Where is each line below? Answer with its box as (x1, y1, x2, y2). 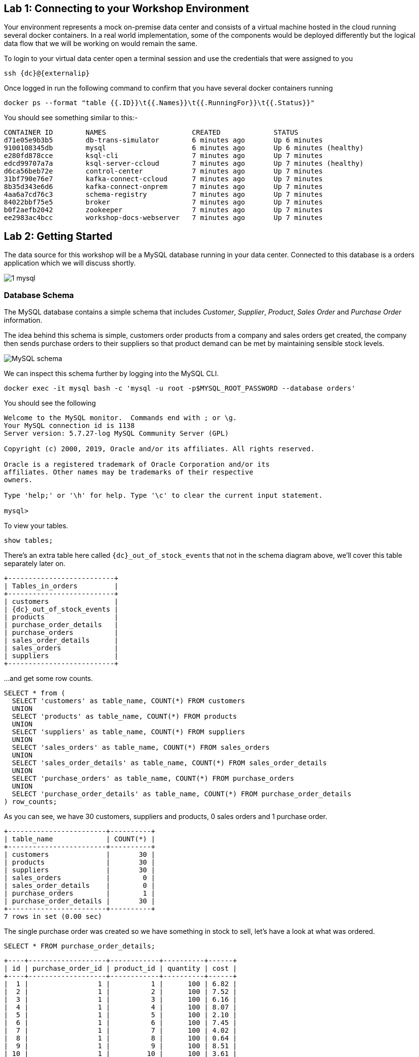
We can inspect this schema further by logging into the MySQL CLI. (4, 369, 219, 378)
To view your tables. (4, 521, 68, 530)
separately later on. (4, 559, 65, 568)
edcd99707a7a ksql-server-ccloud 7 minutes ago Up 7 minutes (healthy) (4, 159, 364, 168)
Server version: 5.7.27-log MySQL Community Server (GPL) (4, 429, 229, 438)
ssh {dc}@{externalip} (4, 69, 90, 78)
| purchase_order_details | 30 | (4, 897, 155, 905)
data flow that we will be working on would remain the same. (4, 39, 197, 48)
